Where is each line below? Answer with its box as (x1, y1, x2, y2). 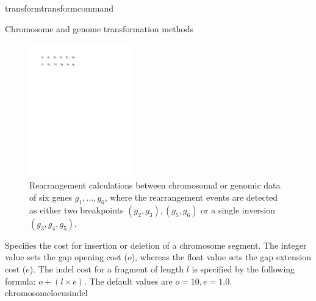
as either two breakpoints (29, 203, 124, 216)
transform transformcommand (5, 2, 114, 14)
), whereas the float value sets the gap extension (131, 251, 311, 263)
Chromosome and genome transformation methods (5, 22, 194, 35)
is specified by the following (192, 262, 295, 275)
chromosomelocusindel (5, 286, 88, 299)
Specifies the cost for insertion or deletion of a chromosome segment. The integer (5, 238, 307, 251)
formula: (5, 274, 36, 287)
